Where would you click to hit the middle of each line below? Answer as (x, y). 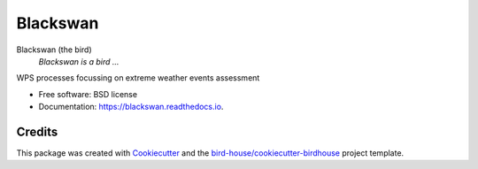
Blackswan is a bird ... (79, 61)
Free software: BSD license (88, 94)
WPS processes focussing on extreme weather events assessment (138, 78)
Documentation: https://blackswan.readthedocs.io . (131, 107)
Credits (37, 131)
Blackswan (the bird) (54, 50)
